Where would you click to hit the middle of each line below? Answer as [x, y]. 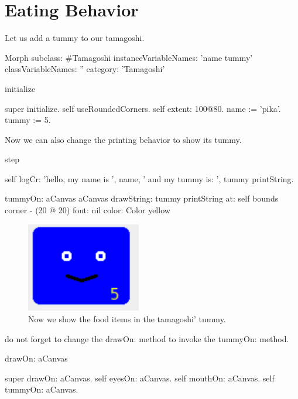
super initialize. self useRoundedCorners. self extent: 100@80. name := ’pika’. [143, 108]
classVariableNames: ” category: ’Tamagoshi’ [85, 69]
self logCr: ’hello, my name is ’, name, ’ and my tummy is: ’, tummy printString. [149, 178]
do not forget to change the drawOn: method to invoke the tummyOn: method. [147, 338]
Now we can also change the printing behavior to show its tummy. [123, 139]
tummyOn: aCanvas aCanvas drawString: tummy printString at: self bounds [142, 198]
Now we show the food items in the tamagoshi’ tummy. [127, 318]
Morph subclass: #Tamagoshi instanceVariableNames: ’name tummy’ [129, 57]
